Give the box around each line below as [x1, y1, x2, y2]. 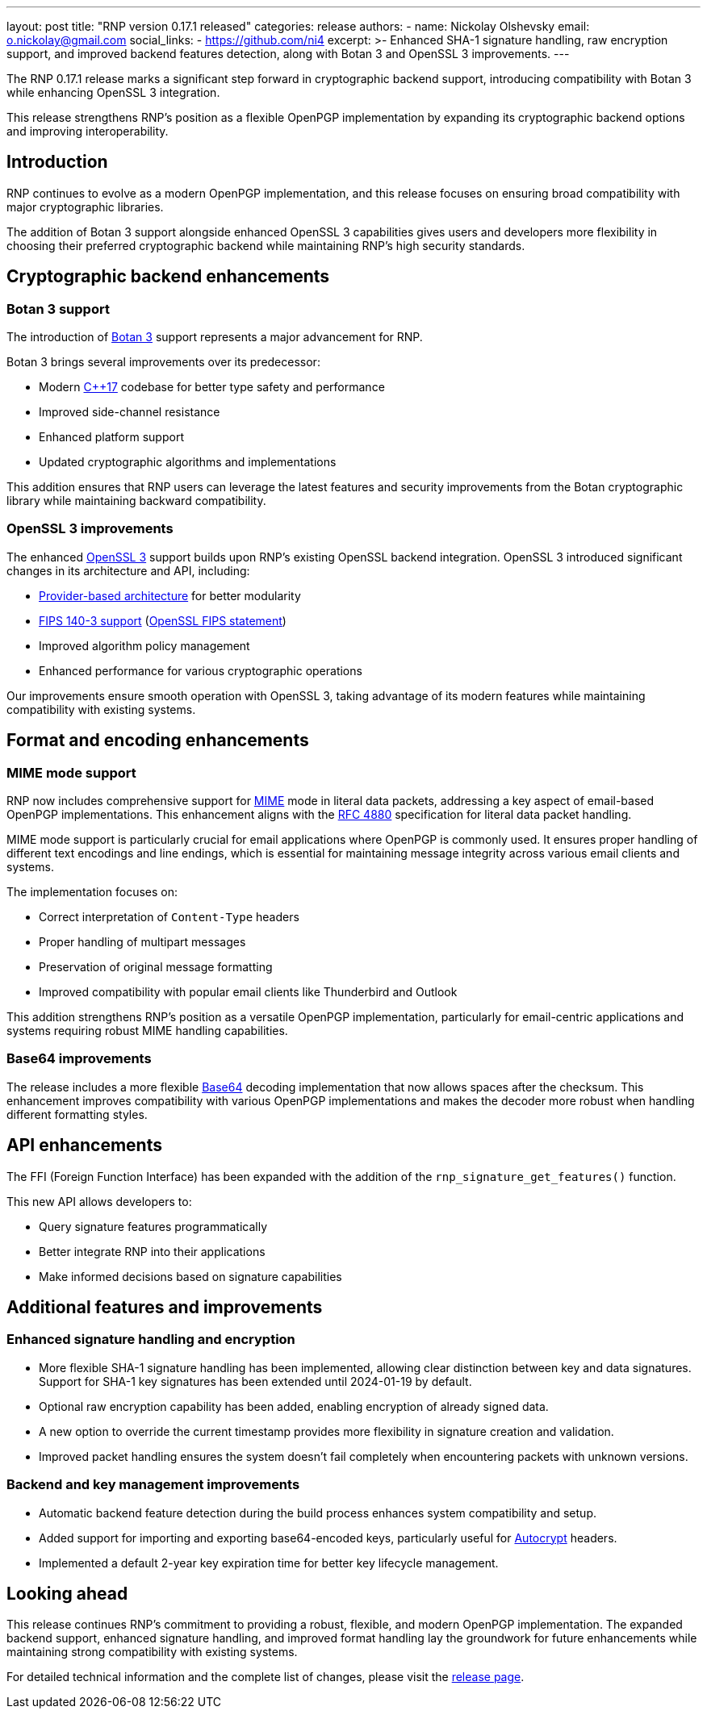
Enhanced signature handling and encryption [6, 1331, 295, 1348]
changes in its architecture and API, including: [6, 563, 250, 578]
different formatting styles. [6, 1107, 148, 1121]
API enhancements [6, 1135, 162, 1156]
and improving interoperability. [6, 124, 169, 138]
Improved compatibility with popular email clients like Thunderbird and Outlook [39, 985, 458, 999]
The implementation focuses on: [6, 885, 178, 899]
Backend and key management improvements [6, 1476, 300, 1493]
